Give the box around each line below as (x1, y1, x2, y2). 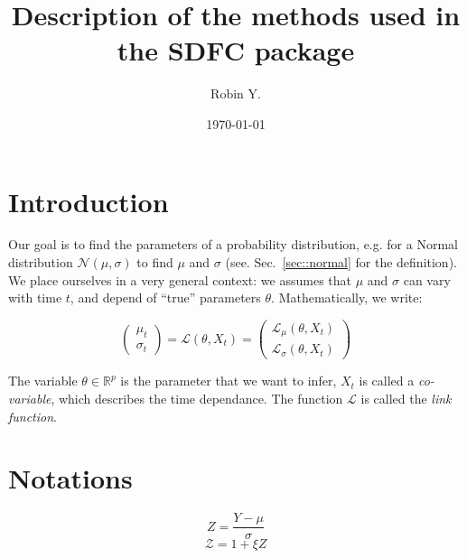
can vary (403, 270, 451, 289)
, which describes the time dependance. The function (51, 389, 343, 407)
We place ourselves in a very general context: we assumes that (8, 270, 351, 289)
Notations (8, 460, 133, 497)
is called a (359, 371, 415, 390)
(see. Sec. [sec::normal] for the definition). (225, 253, 457, 272)
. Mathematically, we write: (271, 288, 423, 307)
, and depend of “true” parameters (70, 288, 261, 307)
